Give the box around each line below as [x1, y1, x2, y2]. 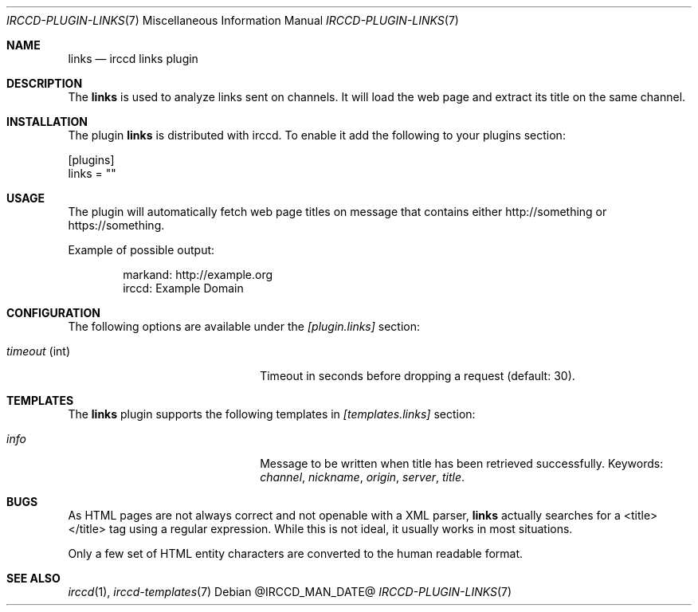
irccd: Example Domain [123, 281, 244, 295]
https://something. [68, 218, 165, 232]
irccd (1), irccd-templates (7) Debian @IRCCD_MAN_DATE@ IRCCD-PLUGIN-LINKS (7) [68, 585, 512, 598]
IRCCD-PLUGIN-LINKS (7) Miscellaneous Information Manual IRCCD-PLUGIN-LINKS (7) [6, 14, 459, 27]
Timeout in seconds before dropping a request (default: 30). [260, 369, 575, 382]
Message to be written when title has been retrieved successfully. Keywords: [260, 457, 664, 470]
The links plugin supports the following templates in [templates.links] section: [68, 407, 476, 421]
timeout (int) [6, 344, 71, 358]
